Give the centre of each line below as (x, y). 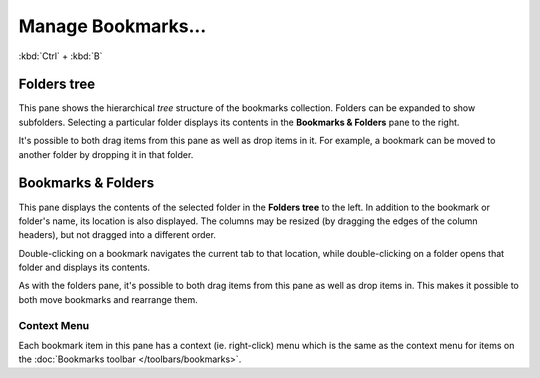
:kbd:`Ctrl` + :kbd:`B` (60, 56)
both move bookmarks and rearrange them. (108, 299)
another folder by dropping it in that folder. (106, 154)
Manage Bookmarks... (112, 26)
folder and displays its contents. (84, 267)
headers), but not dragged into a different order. (117, 235)
